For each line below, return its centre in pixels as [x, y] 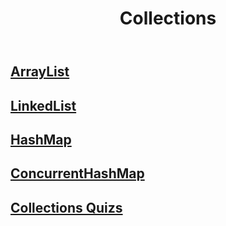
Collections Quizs [66, 207]
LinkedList [43, 105]
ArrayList [40, 72]
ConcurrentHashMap [77, 173]
